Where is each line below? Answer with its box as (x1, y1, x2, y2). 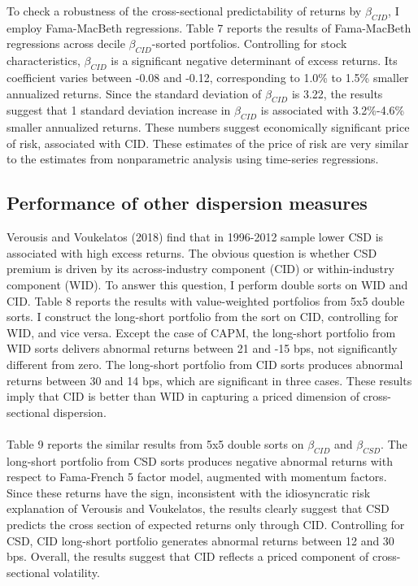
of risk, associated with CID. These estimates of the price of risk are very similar (7, 134, 409, 151)
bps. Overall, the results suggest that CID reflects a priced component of (7, 548, 369, 565)
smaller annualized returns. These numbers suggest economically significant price (7, 119, 410, 136)
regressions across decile (7, 35, 125, 52)
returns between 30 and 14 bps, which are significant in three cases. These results (7, 371, 412, 388)
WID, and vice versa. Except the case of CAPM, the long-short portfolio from (7, 323, 396, 341)
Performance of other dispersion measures (7, 190, 368, 215)
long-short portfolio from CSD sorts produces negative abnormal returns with (7, 452, 393, 469)
